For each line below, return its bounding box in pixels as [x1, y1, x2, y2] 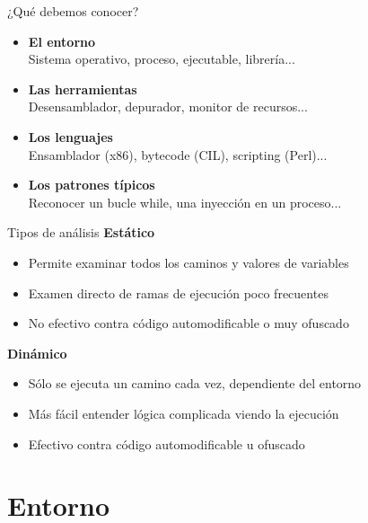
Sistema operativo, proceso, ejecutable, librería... [28, 49, 295, 68]
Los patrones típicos [28, 175, 155, 194]
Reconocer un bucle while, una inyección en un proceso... [28, 192, 342, 211]
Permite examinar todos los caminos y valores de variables [28, 253, 349, 271]
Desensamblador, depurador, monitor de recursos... [28, 97, 308, 116]
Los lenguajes [28, 127, 113, 146]
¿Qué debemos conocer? [7, 2, 139, 20]
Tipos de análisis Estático [7, 223, 155, 242]
